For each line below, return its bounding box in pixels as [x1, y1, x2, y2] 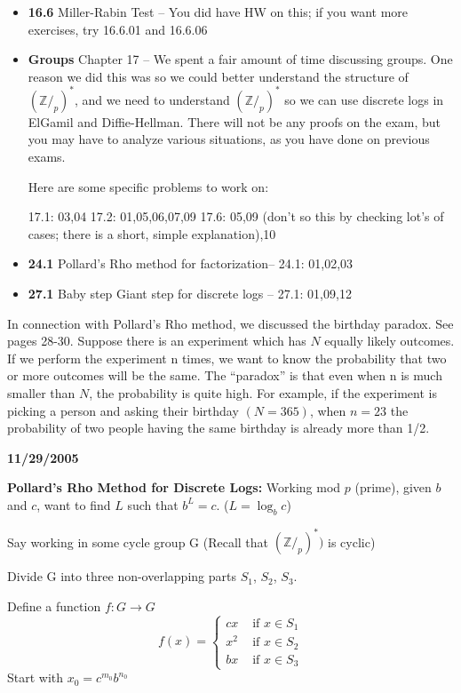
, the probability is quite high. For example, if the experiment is [89, 384, 437, 402]
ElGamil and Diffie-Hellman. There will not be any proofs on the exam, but [28, 112, 441, 131]
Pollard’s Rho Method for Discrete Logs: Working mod [7, 478, 341, 497]
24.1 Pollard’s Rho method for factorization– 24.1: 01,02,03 [28, 254, 354, 273]
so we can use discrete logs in [284, 90, 444, 108]
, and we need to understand [75, 90, 230, 108]
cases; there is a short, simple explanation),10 [28, 224, 276, 243]
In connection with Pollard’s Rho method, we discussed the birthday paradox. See [7, 314, 454, 332]
